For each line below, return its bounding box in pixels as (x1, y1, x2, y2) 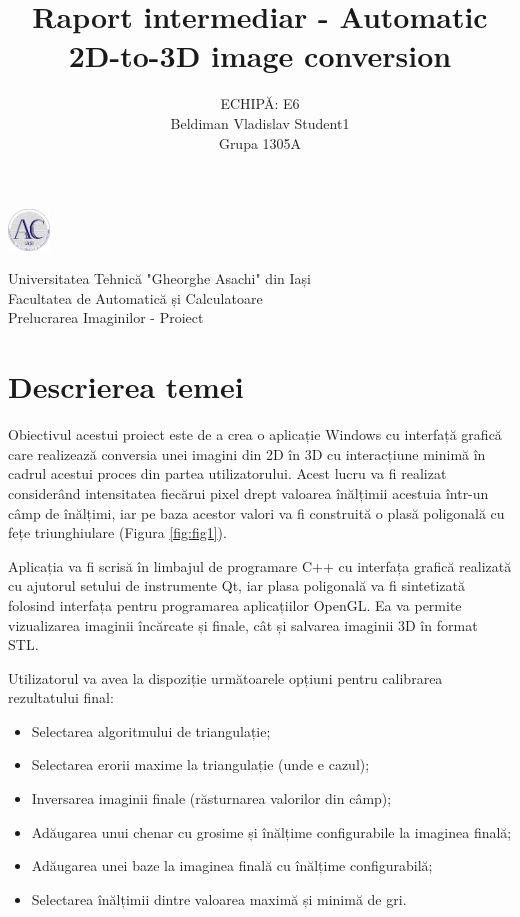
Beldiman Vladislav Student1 (170, 112, 350, 133)
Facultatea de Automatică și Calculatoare (8, 287, 263, 308)
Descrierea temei (8, 366, 244, 407)
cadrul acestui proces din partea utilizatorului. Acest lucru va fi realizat (8, 463, 447, 484)
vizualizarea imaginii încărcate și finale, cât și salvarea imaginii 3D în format (8, 614, 478, 635)
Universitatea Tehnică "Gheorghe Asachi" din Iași (8, 268, 311, 289)
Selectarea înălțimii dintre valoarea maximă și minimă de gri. (31, 888, 407, 909)
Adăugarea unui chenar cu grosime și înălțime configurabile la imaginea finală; (31, 821, 512, 842)
